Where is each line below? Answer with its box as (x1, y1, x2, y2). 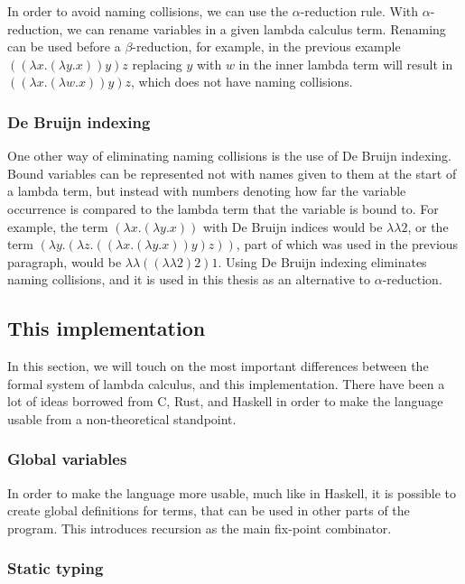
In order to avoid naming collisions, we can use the (7, 2, 289, 20)
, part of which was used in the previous (236, 235, 459, 254)
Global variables (7, 448, 127, 470)
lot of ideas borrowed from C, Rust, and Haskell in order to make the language (7, 392, 443, 411)
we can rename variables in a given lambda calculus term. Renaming (67, 19, 446, 38)
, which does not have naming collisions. (131, 72, 353, 91)
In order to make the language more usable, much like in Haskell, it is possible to (7, 483, 457, 502)
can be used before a (7, 37, 121, 56)
